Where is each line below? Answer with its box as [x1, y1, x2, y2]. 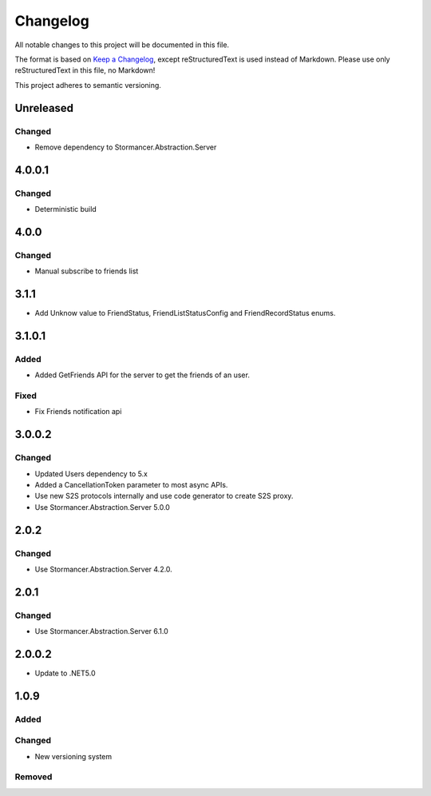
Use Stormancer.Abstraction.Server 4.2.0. [34, 564, 173, 574]
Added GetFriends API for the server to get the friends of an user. [34, 370, 251, 380]
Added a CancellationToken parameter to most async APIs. [34, 480, 228, 489]
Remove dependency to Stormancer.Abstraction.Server [34, 142, 217, 152]
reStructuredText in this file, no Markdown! [14, 66, 156, 75]
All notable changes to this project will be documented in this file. [14, 40, 230, 50]
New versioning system [34, 751, 113, 761]
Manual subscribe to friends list [34, 266, 139, 276]
